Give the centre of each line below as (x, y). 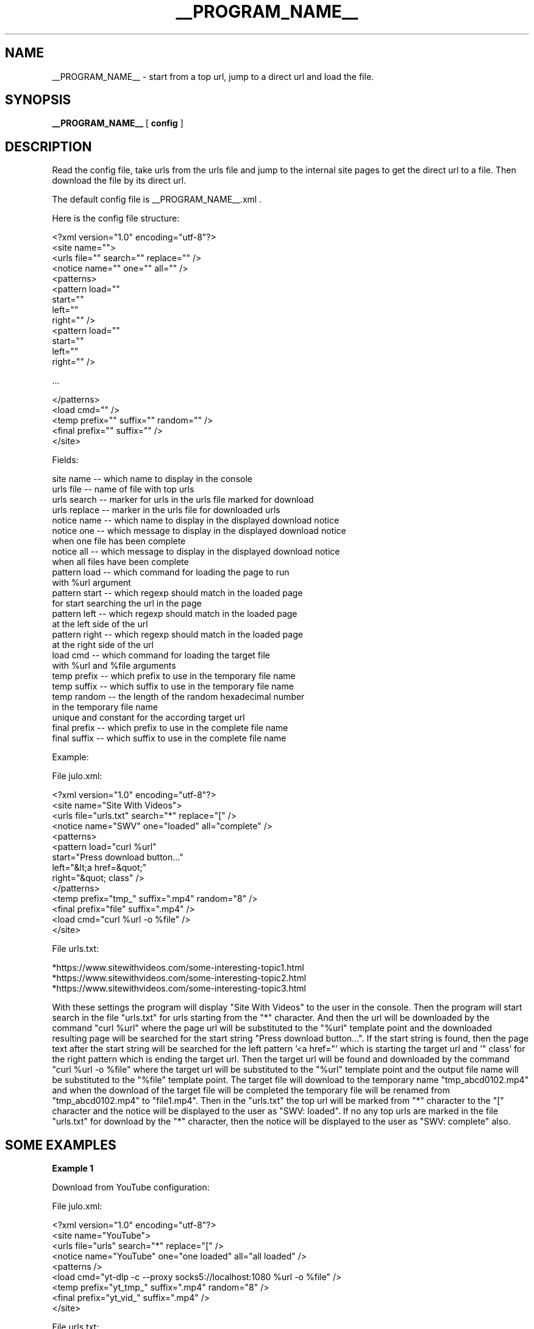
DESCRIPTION (48, 146)
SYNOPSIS (38, 100)
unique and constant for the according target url (148, 718)
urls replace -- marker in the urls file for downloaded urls (166, 510)
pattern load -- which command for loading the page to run (171, 572)
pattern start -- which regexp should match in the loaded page (177, 593)
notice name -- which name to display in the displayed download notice (196, 520)
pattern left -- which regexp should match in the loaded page (175, 614)
